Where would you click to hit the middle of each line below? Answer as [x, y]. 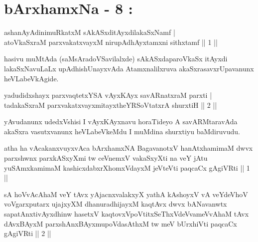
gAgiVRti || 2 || [28, 233]
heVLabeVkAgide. [31, 78]
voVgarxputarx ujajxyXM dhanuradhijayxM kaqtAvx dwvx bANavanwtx [116, 204]
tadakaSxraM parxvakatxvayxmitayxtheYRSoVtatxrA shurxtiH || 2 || [111, 105]
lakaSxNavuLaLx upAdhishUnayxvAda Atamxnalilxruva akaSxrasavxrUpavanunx [129, 68]
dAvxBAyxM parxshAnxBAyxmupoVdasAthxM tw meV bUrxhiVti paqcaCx [121, 223]
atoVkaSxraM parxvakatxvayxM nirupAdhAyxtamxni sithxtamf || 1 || [111, 42]
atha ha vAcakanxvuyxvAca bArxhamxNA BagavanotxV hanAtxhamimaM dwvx [129, 148]
